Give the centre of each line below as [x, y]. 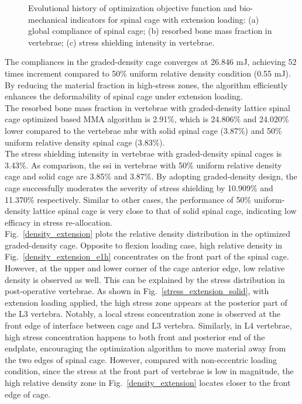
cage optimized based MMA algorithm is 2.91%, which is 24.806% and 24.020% [147, 119]
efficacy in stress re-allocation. [59, 222]
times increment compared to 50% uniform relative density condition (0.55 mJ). [148, 73]
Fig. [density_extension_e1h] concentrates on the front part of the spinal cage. [147, 256]
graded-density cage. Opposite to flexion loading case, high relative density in [144, 245]
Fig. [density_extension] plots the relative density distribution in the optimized [147, 234]
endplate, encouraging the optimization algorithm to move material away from [145, 348]
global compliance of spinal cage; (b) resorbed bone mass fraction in [150, 31]
